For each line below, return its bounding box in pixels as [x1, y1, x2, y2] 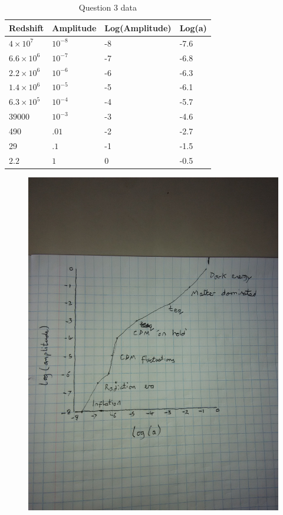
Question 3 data [78, 1, 137, 14]
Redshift [9, 21, 44, 34]
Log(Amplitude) [104, 21, 172, 34]
